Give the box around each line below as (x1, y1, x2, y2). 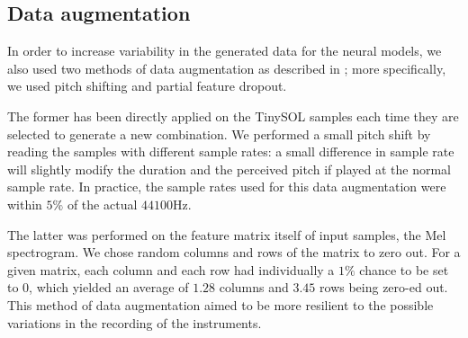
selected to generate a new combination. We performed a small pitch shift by (7, 124, 431, 143)
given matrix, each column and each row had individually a (7, 260, 335, 279)
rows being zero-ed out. (319, 278, 448, 297)
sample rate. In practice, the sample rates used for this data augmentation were (7, 177, 446, 196)
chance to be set (359, 260, 449, 279)
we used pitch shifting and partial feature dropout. (7, 76, 287, 95)
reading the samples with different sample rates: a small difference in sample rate (7, 142, 454, 161)
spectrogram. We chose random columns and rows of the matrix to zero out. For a (7, 243, 461, 262)
